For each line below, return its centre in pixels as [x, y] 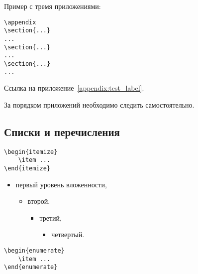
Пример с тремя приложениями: [52, 6]
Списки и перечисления [62, 131]
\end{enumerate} [31, 267]
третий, [50, 217]
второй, [39, 201]
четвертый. [68, 234]
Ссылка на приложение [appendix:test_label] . [74, 88]
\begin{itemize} [31, 152]
